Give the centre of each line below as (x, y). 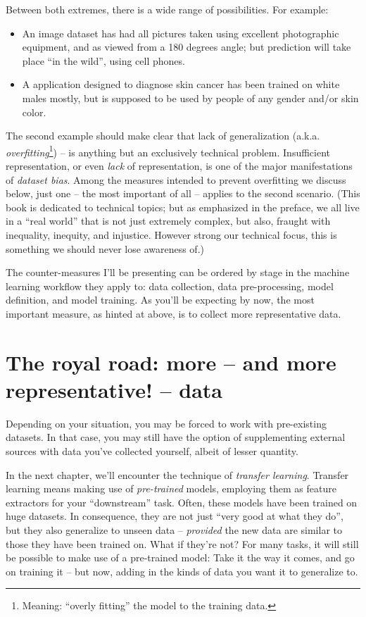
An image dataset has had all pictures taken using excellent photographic (181, 33)
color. (34, 112)
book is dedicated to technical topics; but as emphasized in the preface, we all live (183, 207)
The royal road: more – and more (171, 362)
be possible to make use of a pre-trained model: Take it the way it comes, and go (180, 557)
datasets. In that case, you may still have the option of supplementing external (176, 437)
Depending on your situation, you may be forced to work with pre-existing (166, 423)
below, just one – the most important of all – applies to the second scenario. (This (183, 193)
